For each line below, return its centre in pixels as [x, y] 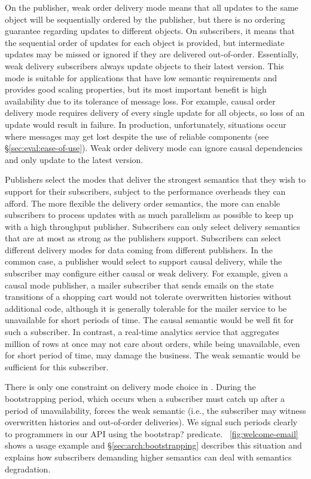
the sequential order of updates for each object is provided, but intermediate [145, 42]
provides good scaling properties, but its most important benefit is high [136, 89]
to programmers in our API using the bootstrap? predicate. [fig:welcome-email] [152, 433]
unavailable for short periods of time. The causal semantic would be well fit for [150, 320]
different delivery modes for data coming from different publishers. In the [139, 249]
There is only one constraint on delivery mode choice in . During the [130, 387]
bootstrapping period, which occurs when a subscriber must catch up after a [145, 398]
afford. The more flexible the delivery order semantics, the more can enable [143, 203]
